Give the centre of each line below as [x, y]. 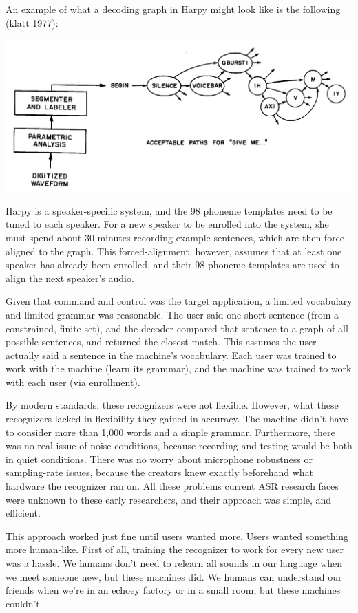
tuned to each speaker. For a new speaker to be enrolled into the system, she [167, 224]
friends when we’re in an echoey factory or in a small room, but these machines [173, 590]
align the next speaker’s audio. [70, 278]
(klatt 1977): [32, 22]
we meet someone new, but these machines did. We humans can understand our [174, 576]
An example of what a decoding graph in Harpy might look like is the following [173, 9]
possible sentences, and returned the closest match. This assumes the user [161, 342]
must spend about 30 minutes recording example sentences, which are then [164, 237]
